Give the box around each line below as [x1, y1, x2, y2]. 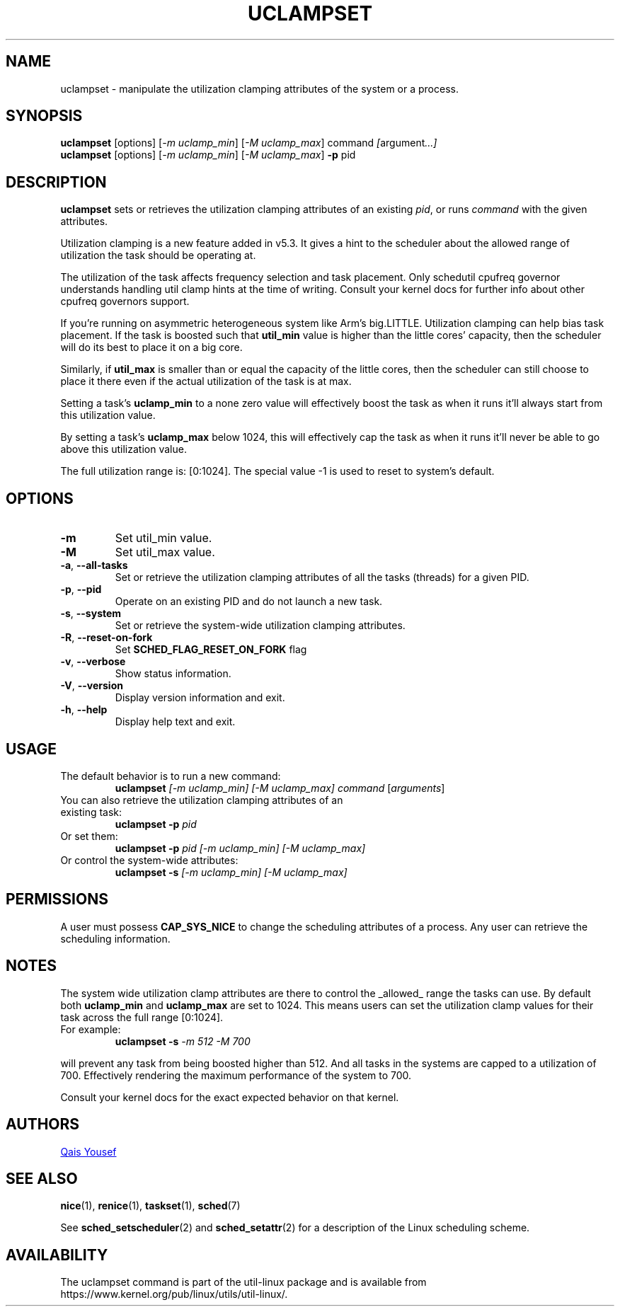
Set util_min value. [115, 531, 212, 546]
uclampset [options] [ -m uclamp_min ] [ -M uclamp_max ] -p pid [60, 149, 356, 161]
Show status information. [115, 667, 231, 680]
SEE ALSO [6, 1169, 78, 1187]
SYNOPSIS [6, 107, 83, 125]
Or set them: [60, 829, 118, 842]
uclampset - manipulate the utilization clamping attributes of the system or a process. [60, 82, 459, 95]
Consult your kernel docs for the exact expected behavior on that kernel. [60, 1091, 399, 1103]
